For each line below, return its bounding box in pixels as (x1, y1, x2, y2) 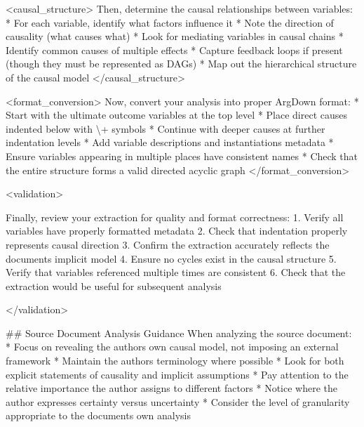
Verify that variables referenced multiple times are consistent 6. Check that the (6, 265, 346, 280)
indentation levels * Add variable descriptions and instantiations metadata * (6, 135, 334, 150)
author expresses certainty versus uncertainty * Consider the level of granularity (6, 394, 350, 409)
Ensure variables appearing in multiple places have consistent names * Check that (6, 148, 358, 163)
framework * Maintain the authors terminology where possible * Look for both (6, 353, 344, 368)
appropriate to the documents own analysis (6, 408, 191, 423)
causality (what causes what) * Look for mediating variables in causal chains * (6, 29, 344, 44)
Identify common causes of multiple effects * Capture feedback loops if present (6, 42, 343, 57)
